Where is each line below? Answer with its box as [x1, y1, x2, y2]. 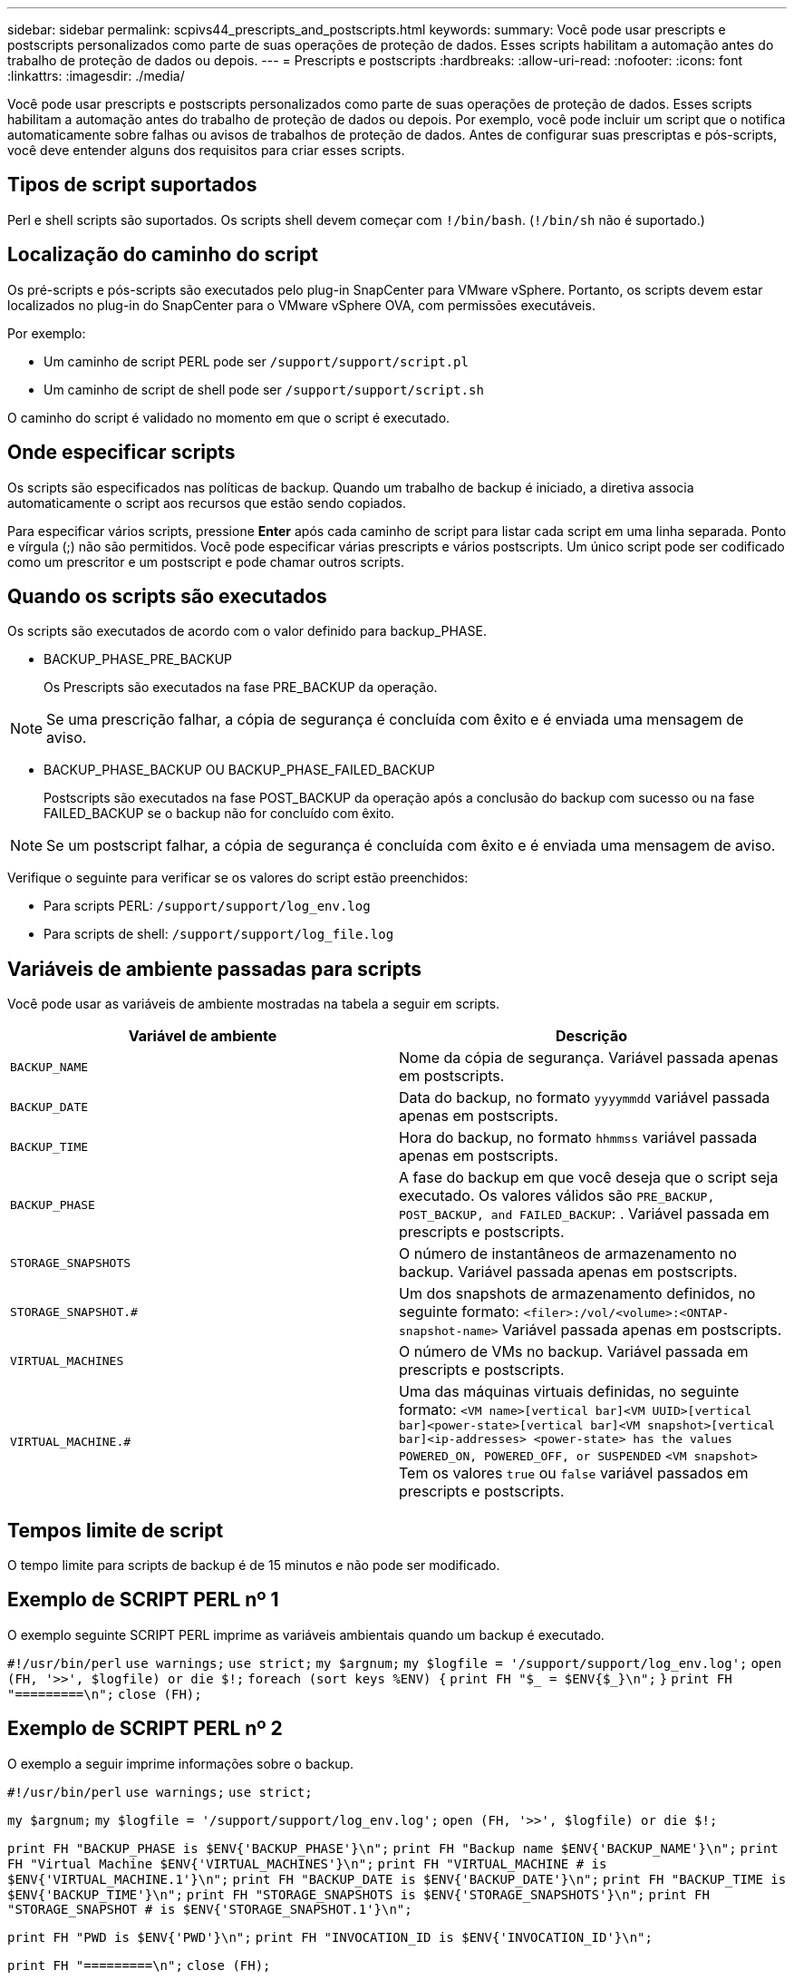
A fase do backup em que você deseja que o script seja [399, 1168, 779, 1187]
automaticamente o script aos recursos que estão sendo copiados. [7, 494, 407, 511]
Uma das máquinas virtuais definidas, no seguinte [399, 1382, 740, 1401]
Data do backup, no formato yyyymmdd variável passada [399, 1088, 770, 1107]
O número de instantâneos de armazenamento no [399, 1244, 737, 1263]
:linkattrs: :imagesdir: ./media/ [7, 68, 185, 83]
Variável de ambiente [128, 1027, 277, 1046]
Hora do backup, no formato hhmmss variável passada [399, 1128, 758, 1147]
